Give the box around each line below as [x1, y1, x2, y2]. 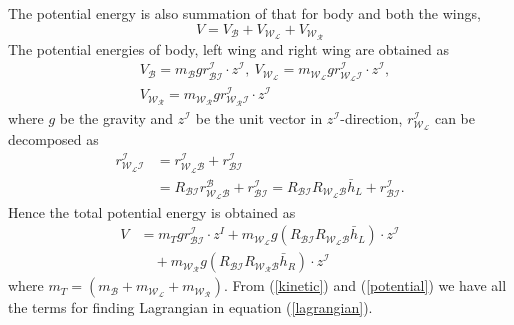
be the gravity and [59, 107, 174, 128]
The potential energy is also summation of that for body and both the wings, [8, 3, 481, 23]
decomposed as [8, 129, 99, 150]
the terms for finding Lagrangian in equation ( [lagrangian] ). [8, 297, 373, 318]
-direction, [340, 107, 403, 128]
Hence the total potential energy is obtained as [8, 201, 296, 222]
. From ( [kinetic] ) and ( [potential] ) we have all [223, 275, 507, 296]
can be [434, 107, 476, 128]
